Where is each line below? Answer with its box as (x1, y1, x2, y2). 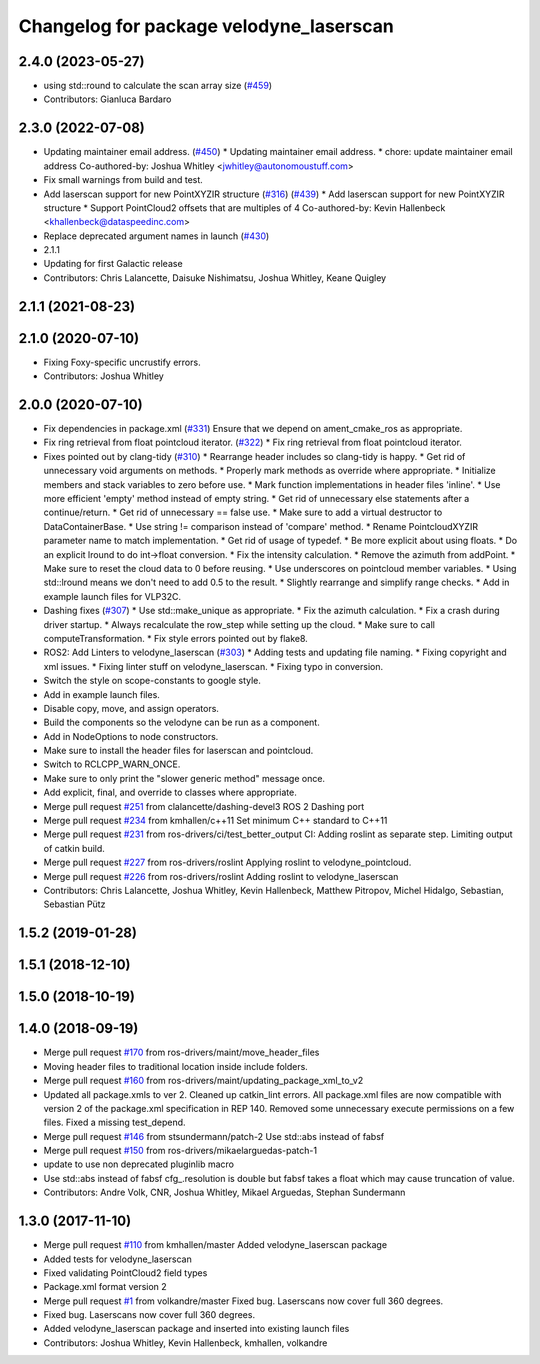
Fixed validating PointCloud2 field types (43, 1266, 208, 1279)
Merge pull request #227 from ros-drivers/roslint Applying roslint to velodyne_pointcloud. (43, 856, 412, 869)
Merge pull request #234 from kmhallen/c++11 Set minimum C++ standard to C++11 (43, 815, 388, 827)
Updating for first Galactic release (43, 258, 184, 270)
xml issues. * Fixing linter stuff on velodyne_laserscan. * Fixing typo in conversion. (43, 660, 384, 672)
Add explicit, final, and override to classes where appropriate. (43, 786, 297, 799)
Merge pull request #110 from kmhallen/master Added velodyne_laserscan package (43, 1239, 388, 1251)
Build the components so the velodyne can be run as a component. (43, 716, 320, 729)
